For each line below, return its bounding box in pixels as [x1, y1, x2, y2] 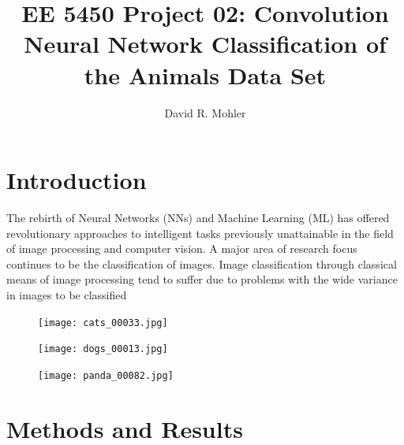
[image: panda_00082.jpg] [38, 369, 174, 381]
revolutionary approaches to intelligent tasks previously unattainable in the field [6, 224, 394, 241]
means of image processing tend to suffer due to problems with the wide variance [6, 271, 398, 287]
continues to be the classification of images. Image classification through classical [6, 255, 397, 272]
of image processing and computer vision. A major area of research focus [6, 240, 357, 257]
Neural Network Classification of [24, 28, 387, 60]
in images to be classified [6, 287, 127, 302]
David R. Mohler [164, 104, 246, 121]
